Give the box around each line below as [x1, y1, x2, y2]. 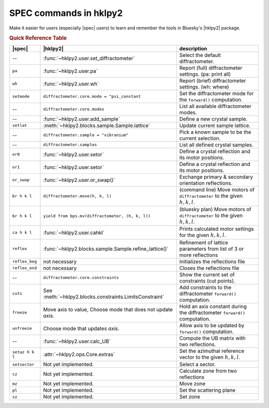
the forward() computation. [179, 96, 243, 103]
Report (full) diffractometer [179, 64, 243, 71]
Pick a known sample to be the [179, 129, 252, 136]
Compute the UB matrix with [179, 334, 246, 341]
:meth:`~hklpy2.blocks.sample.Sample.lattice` [43, 122, 150, 129]
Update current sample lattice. [179, 122, 251, 129]
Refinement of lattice [179, 239, 229, 246]
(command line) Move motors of [179, 186, 255, 193]
